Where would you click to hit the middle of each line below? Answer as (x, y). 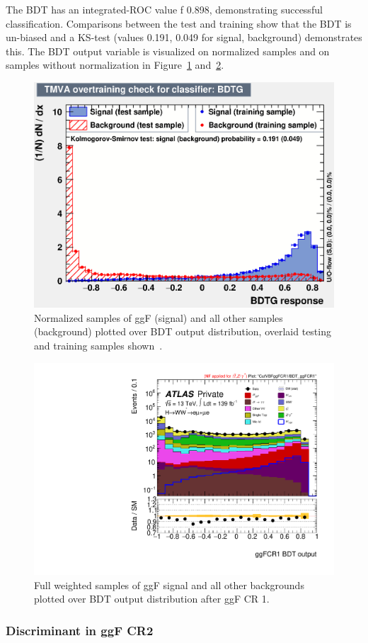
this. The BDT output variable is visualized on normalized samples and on (168, 51)
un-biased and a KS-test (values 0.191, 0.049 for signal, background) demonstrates (184, 37)
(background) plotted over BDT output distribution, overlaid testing (183, 331)
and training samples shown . (98, 346)
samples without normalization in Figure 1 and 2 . (115, 65)
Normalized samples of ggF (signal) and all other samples (159, 317)
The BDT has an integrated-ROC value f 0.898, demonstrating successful (164, 9)
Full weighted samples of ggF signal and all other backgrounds (169, 585)
